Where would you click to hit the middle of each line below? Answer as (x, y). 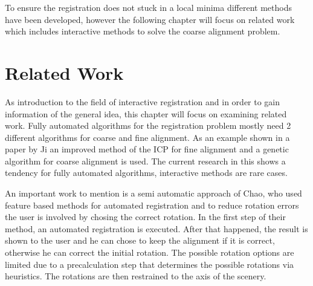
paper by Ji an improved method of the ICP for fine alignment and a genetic (147, 149)
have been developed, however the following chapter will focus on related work (150, 19)
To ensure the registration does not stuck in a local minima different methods (148, 7)
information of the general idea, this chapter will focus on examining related (146, 113)
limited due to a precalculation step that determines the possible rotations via (150, 264)
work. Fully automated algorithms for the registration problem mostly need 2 (148, 125)
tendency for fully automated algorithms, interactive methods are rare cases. (146, 173)
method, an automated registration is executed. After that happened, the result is (156, 228)
